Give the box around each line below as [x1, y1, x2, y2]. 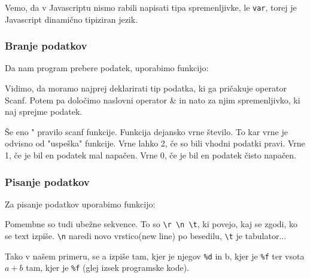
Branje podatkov [5, 38, 87, 53]
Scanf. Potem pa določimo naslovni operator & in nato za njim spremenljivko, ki [5, 93, 300, 106]
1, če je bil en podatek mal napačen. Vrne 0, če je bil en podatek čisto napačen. [5, 149, 296, 161]
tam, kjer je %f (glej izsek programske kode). [26, 261, 190, 274]
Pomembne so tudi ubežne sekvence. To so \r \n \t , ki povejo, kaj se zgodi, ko [5, 218, 298, 230]
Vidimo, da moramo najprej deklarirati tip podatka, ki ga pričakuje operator [5, 82, 287, 94]
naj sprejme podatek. [5, 105, 83, 118]
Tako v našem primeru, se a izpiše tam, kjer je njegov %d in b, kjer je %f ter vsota [5, 249, 305, 262]
